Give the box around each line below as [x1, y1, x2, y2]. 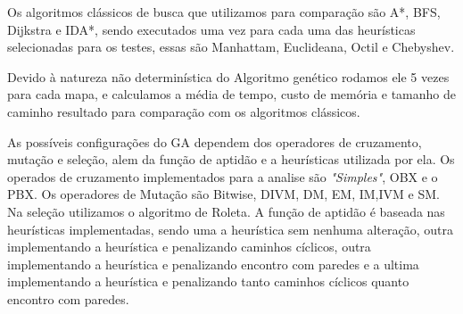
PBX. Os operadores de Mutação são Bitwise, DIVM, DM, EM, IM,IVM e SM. [7, 185, 440, 203]
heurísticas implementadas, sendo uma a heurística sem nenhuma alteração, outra [7, 219, 453, 238]
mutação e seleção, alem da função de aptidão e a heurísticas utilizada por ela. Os [7, 150, 455, 169]
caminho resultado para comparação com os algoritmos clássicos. [7, 102, 360, 120]
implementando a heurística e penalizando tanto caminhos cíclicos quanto [7, 272, 409, 291]
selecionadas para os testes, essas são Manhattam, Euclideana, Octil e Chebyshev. [7, 37, 455, 56]
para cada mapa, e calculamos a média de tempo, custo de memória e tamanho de [7, 85, 456, 103]
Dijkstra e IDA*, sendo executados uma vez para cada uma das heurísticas [7, 20, 416, 38]
